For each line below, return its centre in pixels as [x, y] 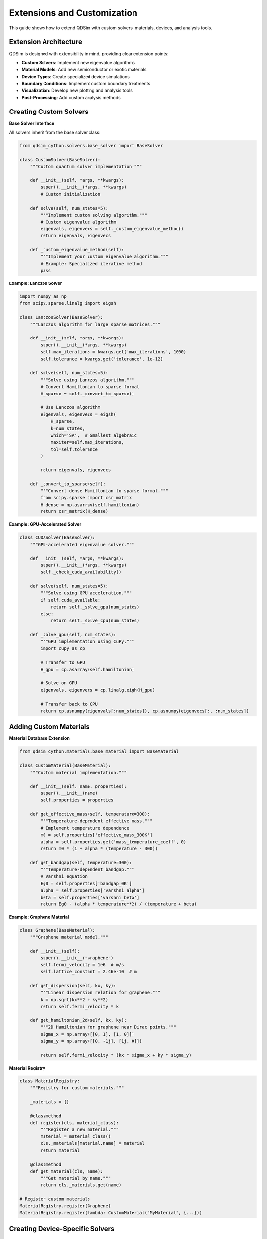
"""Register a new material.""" [79, 1129]
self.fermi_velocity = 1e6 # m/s [82, 965]
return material [60, 1150]
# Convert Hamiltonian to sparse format [90, 387]
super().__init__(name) [69, 793]
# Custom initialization [70, 194]
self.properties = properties [77, 800]
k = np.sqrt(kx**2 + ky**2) [74, 999]
